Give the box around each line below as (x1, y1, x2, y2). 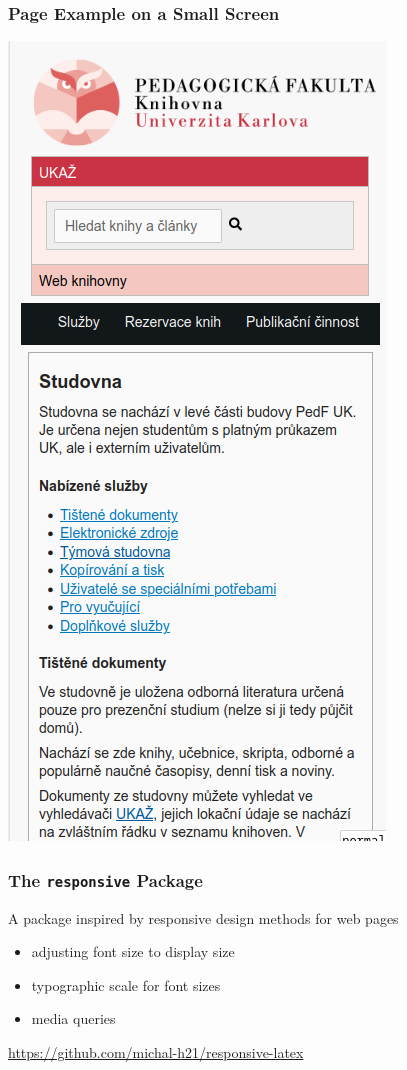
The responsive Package (8, 867, 203, 892)
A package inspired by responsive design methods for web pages (8, 907, 399, 928)
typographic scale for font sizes (31, 974, 221, 995)
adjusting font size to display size (31, 941, 235, 962)
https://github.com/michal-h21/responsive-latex (8, 1041, 304, 1062)
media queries (31, 1008, 116, 1029)
